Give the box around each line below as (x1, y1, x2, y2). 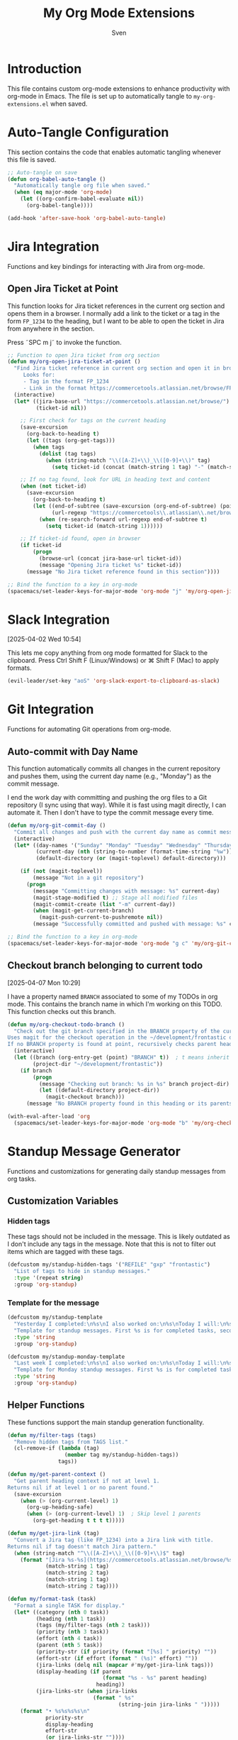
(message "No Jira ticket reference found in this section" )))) (25, 568, 220, 576)
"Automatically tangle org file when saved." (13, 182, 151, 189)
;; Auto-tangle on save (7, 169, 78, 176)
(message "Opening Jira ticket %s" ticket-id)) (38, 561, 182, 568)
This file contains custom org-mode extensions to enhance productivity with (7, 84, 230, 93)
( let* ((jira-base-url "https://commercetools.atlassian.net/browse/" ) (13, 397, 230, 405)
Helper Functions (7, 1399, 85, 1411)
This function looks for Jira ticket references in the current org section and (7, 302, 225, 310)
